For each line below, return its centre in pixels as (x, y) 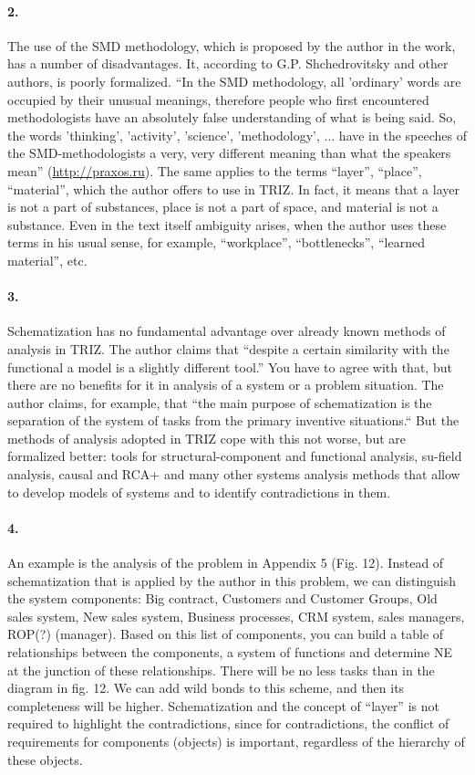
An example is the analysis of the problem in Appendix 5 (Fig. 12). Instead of (226, 563)
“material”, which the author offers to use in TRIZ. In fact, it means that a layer (233, 189)
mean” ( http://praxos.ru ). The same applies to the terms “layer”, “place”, (215, 170)
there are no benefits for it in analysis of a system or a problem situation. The (226, 385)
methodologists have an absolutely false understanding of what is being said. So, (232, 117)
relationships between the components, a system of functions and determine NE (230, 652)
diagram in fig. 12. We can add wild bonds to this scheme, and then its (206, 688)
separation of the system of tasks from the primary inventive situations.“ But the (233, 420)
